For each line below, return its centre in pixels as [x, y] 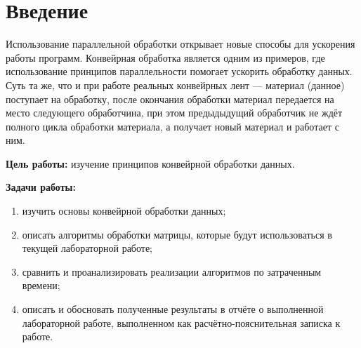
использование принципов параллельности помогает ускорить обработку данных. [179, 71]
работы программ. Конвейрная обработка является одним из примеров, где [165, 57]
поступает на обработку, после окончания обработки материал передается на [170, 99]
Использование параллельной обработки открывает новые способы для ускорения [180, 44]
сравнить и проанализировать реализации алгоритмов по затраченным [172, 271]
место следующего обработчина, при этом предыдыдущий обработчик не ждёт [174, 113]
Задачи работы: [41, 187]
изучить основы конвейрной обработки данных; [124, 211]
